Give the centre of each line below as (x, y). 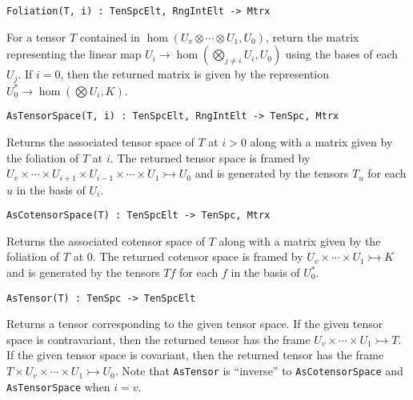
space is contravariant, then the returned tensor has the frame (158, 339)
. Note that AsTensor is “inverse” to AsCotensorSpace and (259, 371)
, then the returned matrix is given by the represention (195, 74)
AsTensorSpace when (58, 386)
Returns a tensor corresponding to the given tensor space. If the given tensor (195, 324)
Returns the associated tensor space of (100, 141)
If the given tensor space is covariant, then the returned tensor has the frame (195, 355)
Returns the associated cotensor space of (106, 240)
